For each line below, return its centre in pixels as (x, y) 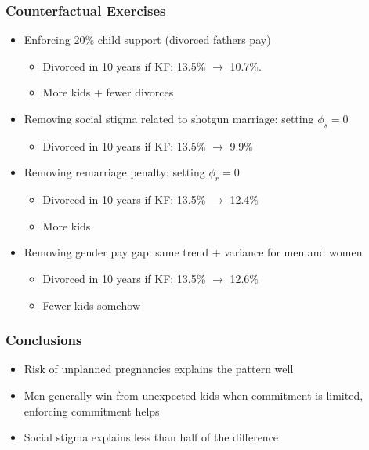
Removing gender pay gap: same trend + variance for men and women (193, 252)
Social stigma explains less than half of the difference (151, 437)
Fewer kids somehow (92, 305)
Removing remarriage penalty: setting (114, 172)
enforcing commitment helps (92, 410)
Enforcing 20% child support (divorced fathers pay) (147, 40)
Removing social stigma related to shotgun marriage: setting (169, 118)
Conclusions (44, 340)
